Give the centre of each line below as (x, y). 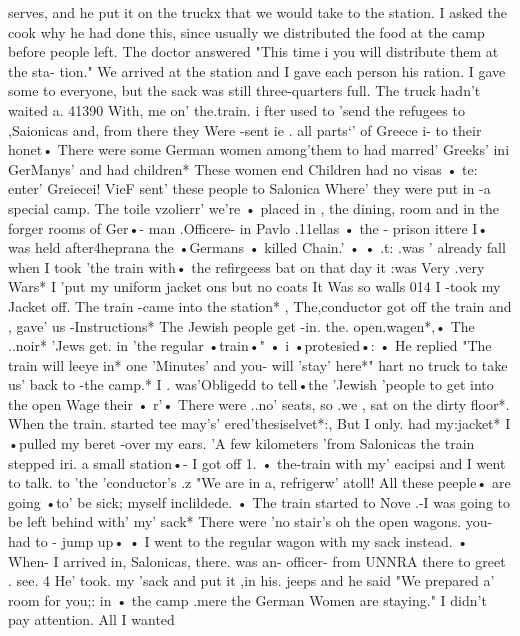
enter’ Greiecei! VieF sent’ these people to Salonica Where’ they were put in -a (249, 188)
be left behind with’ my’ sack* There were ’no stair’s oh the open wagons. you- (250, 521)
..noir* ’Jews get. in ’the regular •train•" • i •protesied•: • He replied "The (250, 345)
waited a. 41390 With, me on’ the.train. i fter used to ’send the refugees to (236, 109)
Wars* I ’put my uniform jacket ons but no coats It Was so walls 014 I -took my (254, 286)
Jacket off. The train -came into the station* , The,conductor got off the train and (260, 305)
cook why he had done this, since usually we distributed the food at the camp (246, 31)
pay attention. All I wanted (91, 619)
